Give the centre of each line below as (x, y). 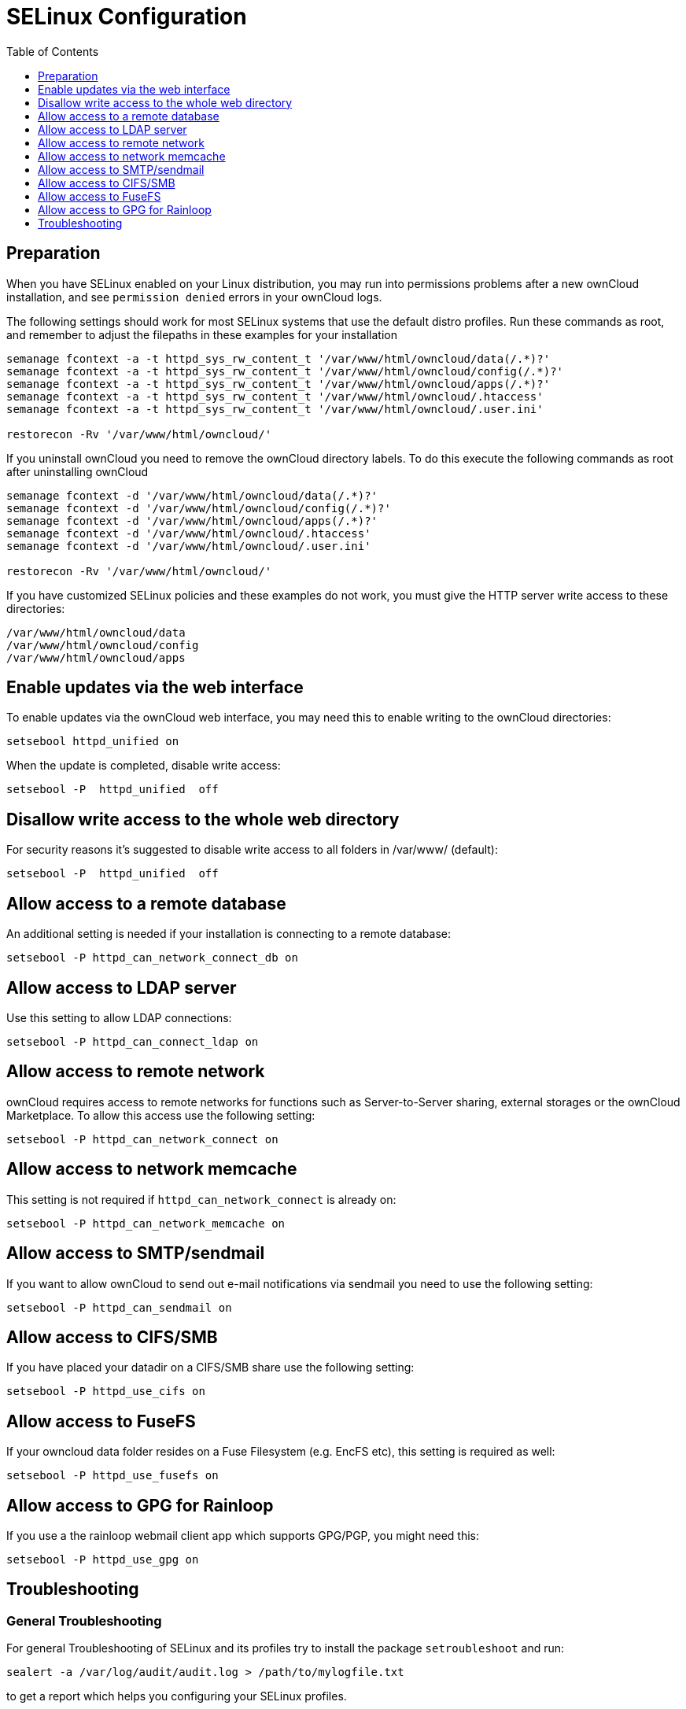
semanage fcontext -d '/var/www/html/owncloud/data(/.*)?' (192, 495)
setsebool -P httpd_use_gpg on (103, 1560)
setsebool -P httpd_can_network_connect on (142, 1139)
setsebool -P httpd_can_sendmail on (119, 1307)
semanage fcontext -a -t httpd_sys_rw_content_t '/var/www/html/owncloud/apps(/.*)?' (278, 384)
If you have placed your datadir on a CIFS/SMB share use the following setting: (210, 1368)
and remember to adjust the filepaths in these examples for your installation (202, 334)
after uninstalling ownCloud (77, 471)
